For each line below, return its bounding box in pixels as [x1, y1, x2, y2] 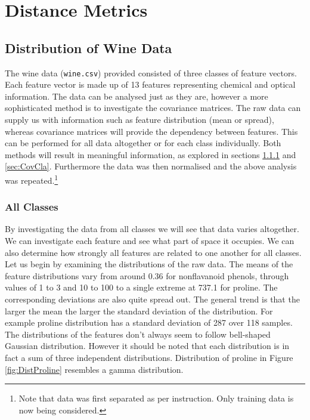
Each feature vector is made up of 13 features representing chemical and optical [5, 78, 296, 91]
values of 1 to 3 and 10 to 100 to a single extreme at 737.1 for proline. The [5, 281, 278, 294]
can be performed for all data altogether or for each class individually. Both [5, 137, 281, 149]
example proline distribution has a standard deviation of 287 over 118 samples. [5, 316, 293, 329]
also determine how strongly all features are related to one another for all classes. [5, 246, 302, 258]
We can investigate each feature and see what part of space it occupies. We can [5, 234, 294, 247]
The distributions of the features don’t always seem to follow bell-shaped [5, 328, 271, 340]
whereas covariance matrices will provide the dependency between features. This [5, 125, 298, 137]
